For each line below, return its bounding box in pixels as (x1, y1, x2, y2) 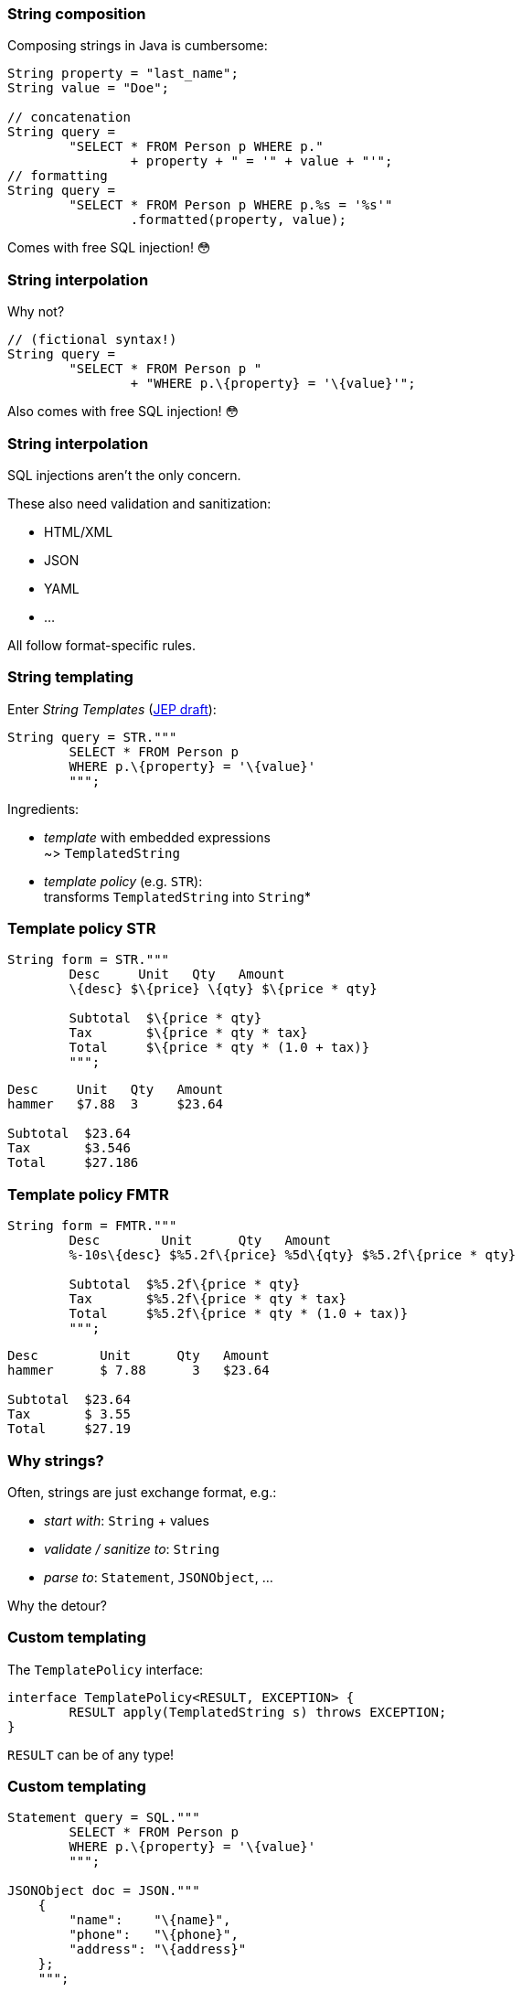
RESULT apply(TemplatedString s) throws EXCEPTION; (69, 1704, 447, 1719)
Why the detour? (7, 1597, 107, 1613)
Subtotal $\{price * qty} (69, 1011, 262, 1026)
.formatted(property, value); (130, 212, 346, 228)
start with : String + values (44, 1512, 209, 1528)
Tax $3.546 (7, 1141, 131, 1156)
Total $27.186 (7, 1155, 139, 1171)
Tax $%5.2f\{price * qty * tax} (69, 1291, 346, 1307)
